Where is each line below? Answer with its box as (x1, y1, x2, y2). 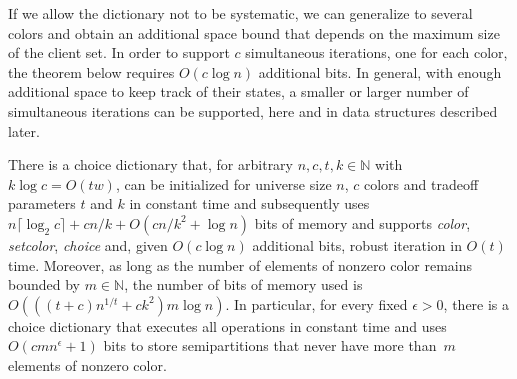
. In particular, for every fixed (225, 293, 408, 314)
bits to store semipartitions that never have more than (103, 335, 437, 356)
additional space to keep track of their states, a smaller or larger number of (8, 81, 469, 102)
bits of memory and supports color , (254, 212, 471, 233)
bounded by (8, 274, 80, 295)
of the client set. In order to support (8, 42, 230, 63)
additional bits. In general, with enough (258, 61, 502, 82)
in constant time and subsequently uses (129, 193, 370, 214)
